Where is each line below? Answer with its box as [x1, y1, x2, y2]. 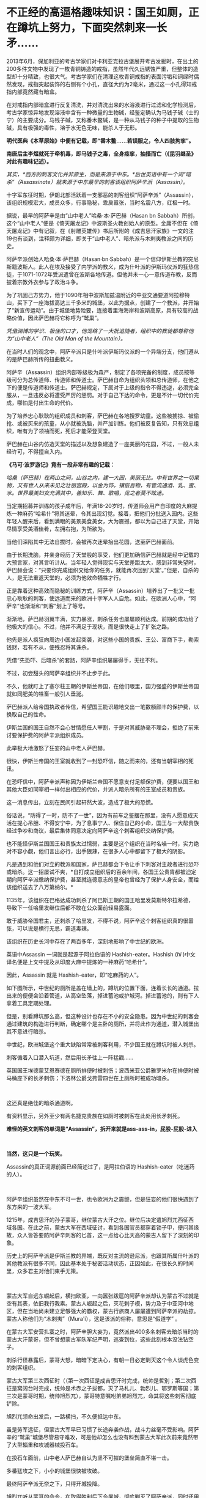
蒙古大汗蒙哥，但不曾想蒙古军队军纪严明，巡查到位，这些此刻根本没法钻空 [6, 1335, 194, 1343]
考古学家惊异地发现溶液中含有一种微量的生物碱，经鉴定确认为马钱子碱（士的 [6, 108, 199, 116]
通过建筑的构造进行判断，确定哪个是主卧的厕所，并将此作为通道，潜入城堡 [6, 1020, 194, 1027]
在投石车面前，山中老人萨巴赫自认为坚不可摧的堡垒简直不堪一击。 [6, 1454, 172, 1461]
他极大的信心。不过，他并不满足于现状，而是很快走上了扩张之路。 [6, 623, 172, 630]
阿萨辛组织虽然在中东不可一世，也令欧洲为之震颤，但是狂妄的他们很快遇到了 [6, 1195, 199, 1203]
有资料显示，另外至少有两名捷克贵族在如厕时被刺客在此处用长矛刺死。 [6, 1112, 183, 1119]
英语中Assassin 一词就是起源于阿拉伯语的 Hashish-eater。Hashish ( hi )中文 [6, 950, 196, 958]
